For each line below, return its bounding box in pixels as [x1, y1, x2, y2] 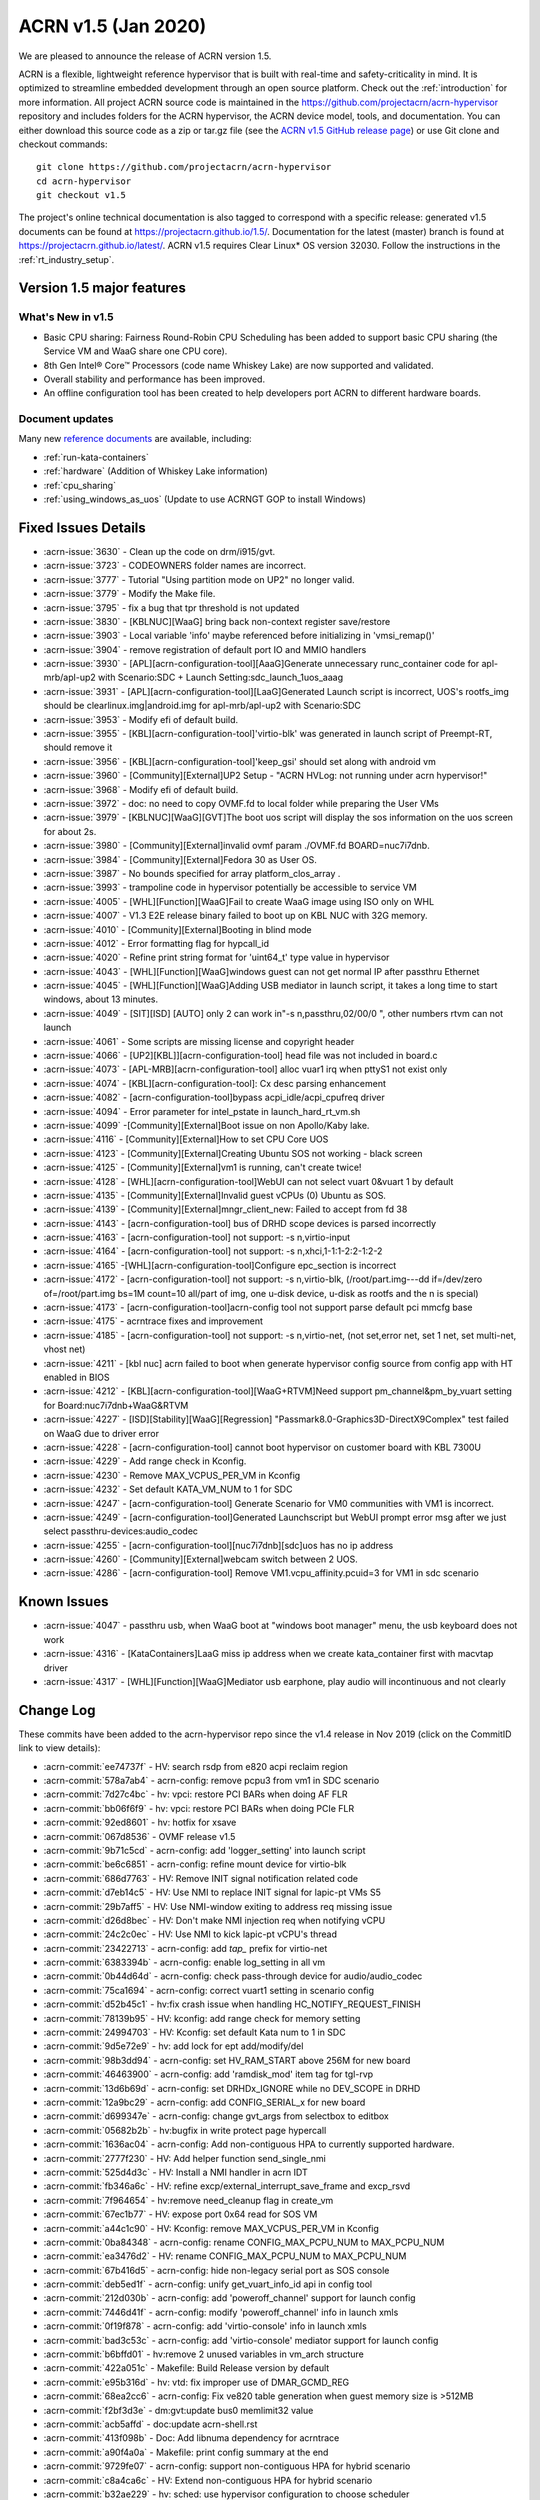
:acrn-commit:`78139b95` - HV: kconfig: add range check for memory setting [43, 2012, 361, 2024]
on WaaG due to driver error [43, 1427, 160, 1439]
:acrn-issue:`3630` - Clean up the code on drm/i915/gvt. [43, 545, 276, 557]
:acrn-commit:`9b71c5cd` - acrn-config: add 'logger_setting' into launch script [43, 1844, 366, 1856]
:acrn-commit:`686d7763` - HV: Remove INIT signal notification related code [43, 1872, 359, 1884]
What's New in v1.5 [18, 310, 114, 324]
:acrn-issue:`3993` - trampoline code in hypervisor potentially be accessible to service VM [43, 881, 417, 894]
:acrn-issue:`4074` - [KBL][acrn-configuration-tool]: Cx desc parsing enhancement [43, 1077, 387, 1089]
